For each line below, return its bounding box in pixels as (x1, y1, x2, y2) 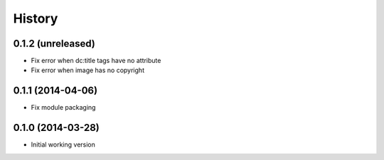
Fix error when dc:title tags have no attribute (31, 57, 161, 65)
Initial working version (31, 140, 96, 149)
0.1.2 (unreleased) (13, 38, 95, 50)
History (13, 11, 58, 26)
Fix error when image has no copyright (31, 66, 145, 74)
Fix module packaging (31, 103, 96, 112)
